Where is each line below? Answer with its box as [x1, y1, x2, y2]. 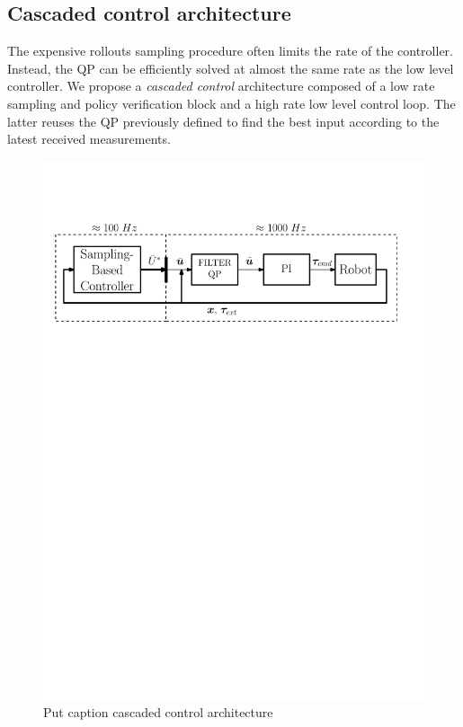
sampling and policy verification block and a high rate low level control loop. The [7, 93, 456, 112]
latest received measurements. [7, 129, 171, 148]
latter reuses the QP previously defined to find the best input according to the [7, 111, 440, 130]
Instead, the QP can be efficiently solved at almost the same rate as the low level [7, 58, 454, 77]
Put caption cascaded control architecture [43, 703, 273, 722]
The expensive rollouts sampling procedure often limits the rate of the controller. [7, 41, 453, 60]
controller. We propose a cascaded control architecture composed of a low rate [7, 76, 435, 95]
